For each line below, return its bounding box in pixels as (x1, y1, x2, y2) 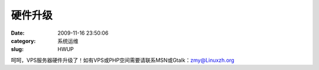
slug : (11, 46, 24, 53)
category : (11, 37, 36, 44)
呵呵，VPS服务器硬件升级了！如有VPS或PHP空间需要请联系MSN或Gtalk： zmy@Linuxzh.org (11, 56, 235, 64)
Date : (11, 29, 25, 36)
